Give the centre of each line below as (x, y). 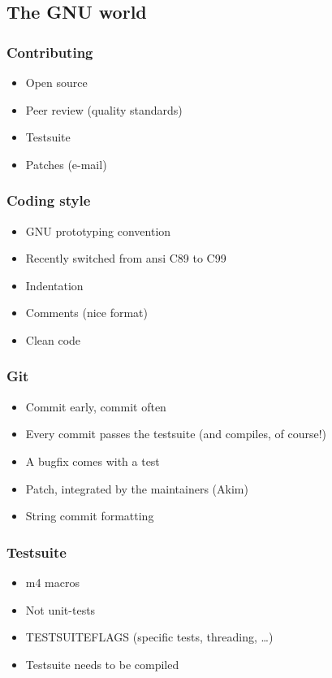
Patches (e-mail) (66, 164)
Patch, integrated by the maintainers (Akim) (137, 488)
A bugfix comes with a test (93, 461)
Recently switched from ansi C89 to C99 (126, 258)
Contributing (50, 52)
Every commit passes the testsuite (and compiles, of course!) (176, 434)
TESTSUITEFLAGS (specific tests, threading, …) (149, 637)
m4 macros (53, 582)
